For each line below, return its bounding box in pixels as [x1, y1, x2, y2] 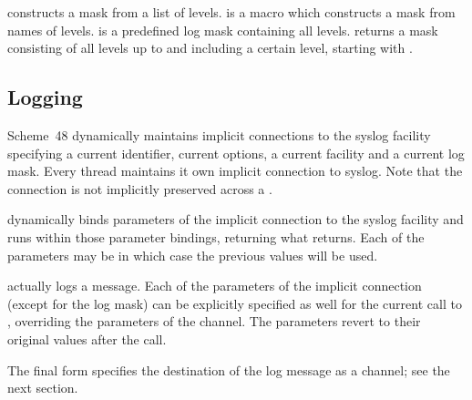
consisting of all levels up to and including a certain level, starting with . [7, 38, 413, 57]
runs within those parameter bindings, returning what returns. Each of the [7, 227, 425, 246]
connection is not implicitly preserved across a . [7, 179, 272, 198]
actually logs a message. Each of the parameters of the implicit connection [7, 276, 422, 295]
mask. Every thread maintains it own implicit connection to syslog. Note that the [7, 161, 463, 180]
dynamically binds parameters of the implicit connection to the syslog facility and [7, 210, 464, 229]
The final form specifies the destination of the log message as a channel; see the [7, 360, 450, 379]
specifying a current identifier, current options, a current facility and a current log [7, 143, 465, 162]
